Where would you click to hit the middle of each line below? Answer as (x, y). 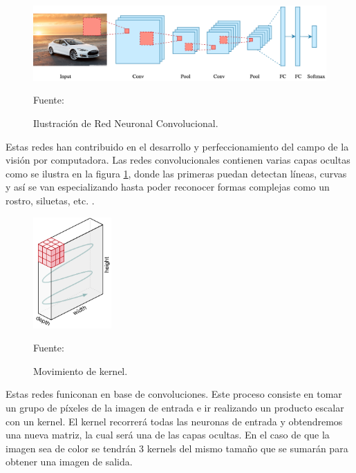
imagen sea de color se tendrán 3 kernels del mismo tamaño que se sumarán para (177, 448)
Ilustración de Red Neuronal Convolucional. (126, 123)
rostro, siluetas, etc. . (50, 201)
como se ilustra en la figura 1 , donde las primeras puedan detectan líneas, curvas (176, 173)
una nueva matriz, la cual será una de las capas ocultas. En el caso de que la (168, 435)
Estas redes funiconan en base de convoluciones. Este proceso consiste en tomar (174, 394)
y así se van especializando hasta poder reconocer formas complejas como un (168, 187)
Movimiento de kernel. (81, 370)
